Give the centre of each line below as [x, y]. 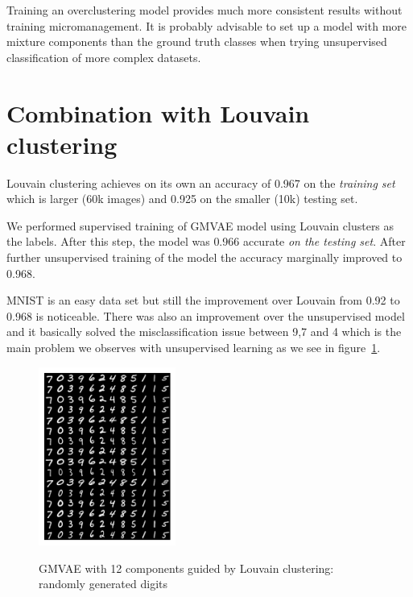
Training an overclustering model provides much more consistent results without [204, 10]
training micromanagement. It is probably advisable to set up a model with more [206, 25]
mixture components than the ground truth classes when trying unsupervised [197, 41]
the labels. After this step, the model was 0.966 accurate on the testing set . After [206, 241]
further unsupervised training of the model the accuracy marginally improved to [204, 257]
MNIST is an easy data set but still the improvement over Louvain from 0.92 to [203, 300]
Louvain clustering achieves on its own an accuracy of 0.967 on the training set [201, 182]
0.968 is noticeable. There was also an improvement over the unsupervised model [206, 315]
